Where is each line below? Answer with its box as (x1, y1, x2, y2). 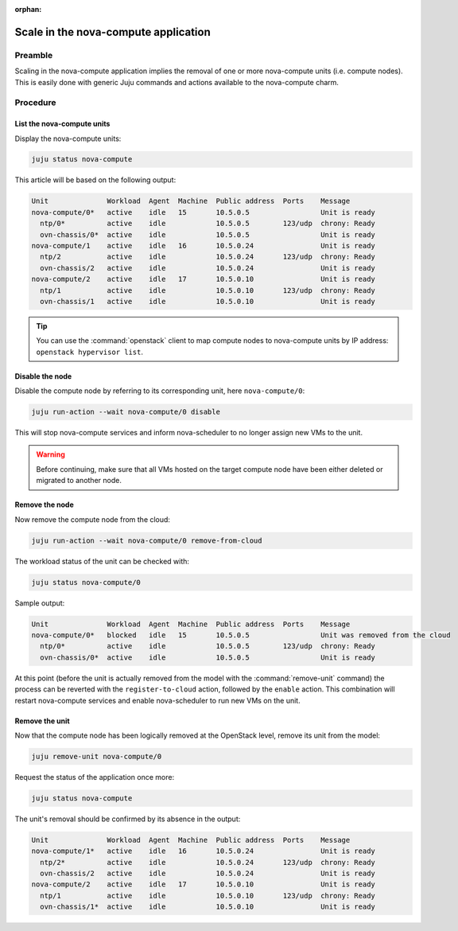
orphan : (14, 5, 42, 14)
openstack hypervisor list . (36, 347, 143, 356)
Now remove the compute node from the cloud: (14, 514, 171, 524)
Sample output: (14, 598, 65, 608)
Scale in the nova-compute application (14, 25, 211, 39)
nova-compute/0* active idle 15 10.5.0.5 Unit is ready (31, 208, 375, 216)
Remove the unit (14, 716, 71, 726)
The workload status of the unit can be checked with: (14, 556, 190, 566)
